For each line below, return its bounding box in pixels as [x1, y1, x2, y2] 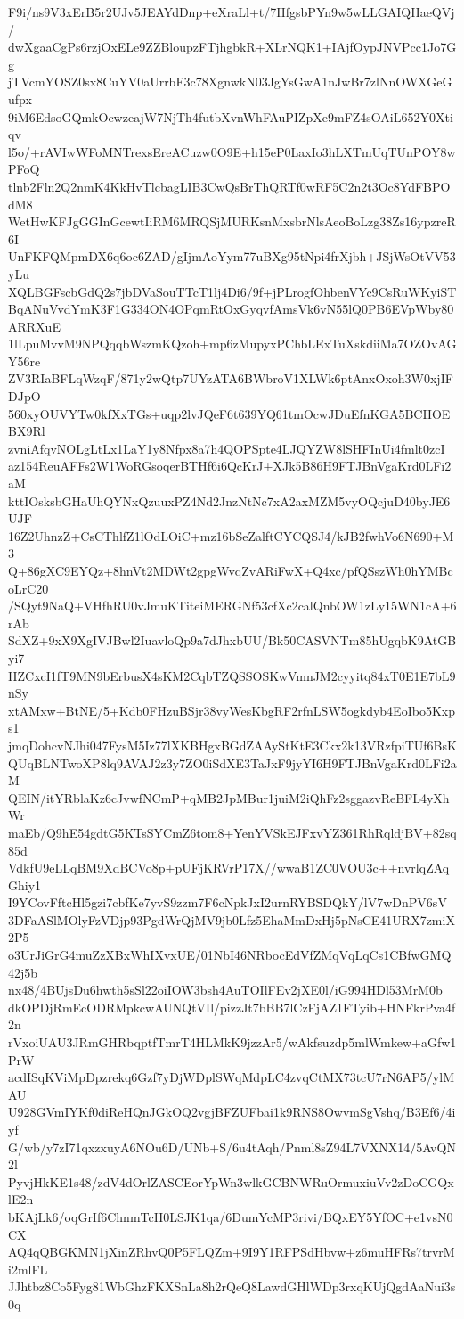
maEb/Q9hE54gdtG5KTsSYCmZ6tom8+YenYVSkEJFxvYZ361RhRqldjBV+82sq [8, 823, 457, 841]
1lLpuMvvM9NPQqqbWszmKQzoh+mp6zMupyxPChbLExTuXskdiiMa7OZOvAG [8, 334, 457, 353]
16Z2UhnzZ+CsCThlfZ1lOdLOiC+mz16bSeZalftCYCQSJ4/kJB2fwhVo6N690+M [8, 526, 454, 545]
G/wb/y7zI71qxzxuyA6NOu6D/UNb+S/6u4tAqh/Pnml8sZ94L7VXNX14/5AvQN [8, 1137, 456, 1156]
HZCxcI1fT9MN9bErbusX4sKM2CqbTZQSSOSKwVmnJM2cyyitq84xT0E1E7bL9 [8, 666, 456, 684]
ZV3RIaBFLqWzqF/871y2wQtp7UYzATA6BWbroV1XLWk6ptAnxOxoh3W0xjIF [8, 369, 453, 388]
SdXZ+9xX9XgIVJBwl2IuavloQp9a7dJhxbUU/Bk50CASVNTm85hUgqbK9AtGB [8, 631, 457, 650]
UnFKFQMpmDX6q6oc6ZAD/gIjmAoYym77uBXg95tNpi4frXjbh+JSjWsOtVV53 [8, 247, 456, 266]
